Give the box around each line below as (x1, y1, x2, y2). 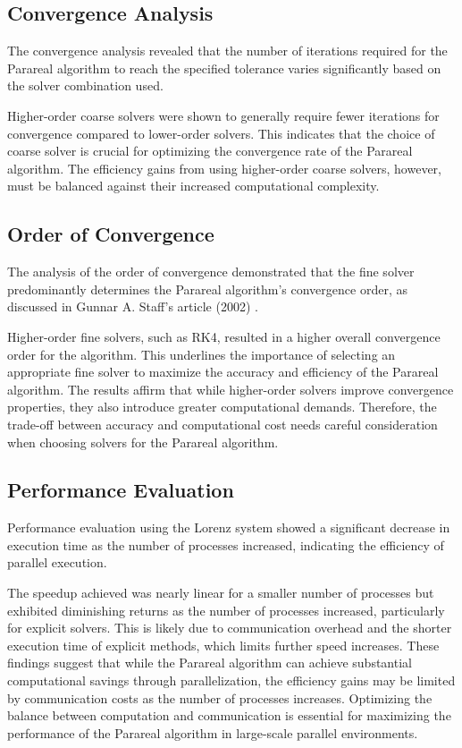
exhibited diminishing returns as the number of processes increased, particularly (7, 600, 445, 619)
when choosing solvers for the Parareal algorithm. (7, 432, 279, 451)
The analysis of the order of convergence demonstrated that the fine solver (7, 262, 415, 281)
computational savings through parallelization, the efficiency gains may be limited (7, 671, 456, 690)
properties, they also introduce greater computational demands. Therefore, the (7, 397, 437, 416)
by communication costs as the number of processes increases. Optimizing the (7, 688, 433, 707)
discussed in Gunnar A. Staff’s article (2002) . (7, 297, 258, 316)
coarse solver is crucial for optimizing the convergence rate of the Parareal (7, 141, 413, 160)
